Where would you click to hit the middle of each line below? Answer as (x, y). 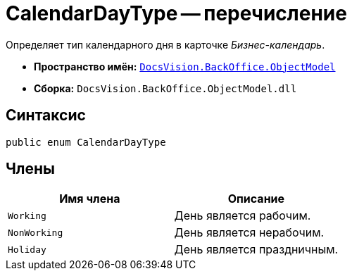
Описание (256, 199)
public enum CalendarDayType (86, 142)
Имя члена (90, 199)
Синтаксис (46, 115)
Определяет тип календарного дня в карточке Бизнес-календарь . (165, 44)
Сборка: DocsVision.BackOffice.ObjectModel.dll (165, 88)
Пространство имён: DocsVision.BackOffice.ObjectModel (185, 66)
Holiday (27, 249)
